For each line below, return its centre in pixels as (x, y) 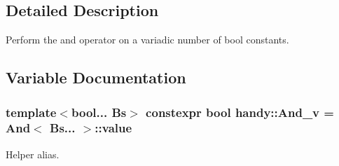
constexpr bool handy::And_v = (240, 112)
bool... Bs (99, 112)
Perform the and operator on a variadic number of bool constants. (147, 40)
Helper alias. (33, 154)
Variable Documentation (96, 77)
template (31, 112)
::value (113, 128)
